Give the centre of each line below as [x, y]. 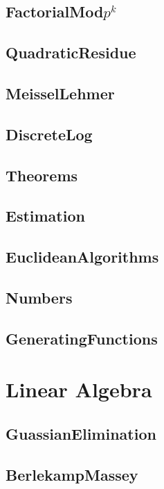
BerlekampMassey [72, 474]
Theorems [42, 175]
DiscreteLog [49, 134]
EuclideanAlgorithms [82, 257]
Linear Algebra [79, 389]
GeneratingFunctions [82, 338]
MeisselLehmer [60, 93]
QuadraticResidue [71, 52]
